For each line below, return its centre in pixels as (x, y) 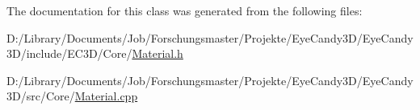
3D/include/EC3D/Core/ (69, 53)
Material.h (157, 53)
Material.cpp (106, 96)
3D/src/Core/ (41, 96)
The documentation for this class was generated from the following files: (185, 10)
